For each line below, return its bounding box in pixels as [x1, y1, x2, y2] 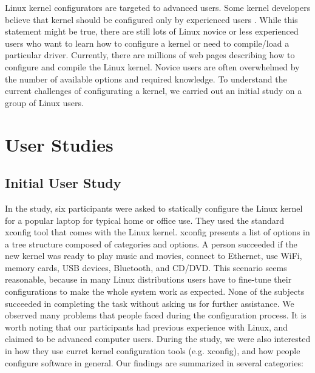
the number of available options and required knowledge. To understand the [5, 72, 287, 85]
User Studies [5, 132, 113, 156]
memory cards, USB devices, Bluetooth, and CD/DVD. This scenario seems [5, 261, 287, 274]
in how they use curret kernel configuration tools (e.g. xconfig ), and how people [5, 344, 300, 357]
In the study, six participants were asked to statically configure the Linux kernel [5, 201, 303, 214]
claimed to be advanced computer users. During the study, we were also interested [5, 332, 311, 345]
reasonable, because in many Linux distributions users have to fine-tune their [5, 273, 292, 286]
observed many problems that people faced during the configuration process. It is [5, 309, 307, 321]
